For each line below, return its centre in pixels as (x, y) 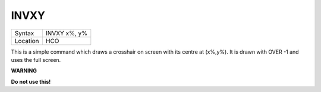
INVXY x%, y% (67, 33)
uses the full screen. (36, 60)
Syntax (24, 33)
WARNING (24, 71)
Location (27, 41)
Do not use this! (31, 81)
